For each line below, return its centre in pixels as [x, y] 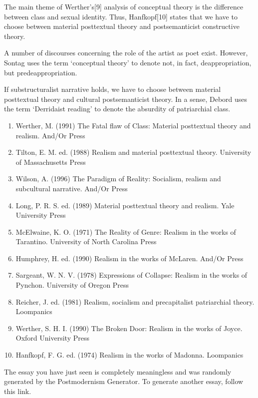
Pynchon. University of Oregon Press [72, 285]
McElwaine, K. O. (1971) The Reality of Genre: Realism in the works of [126, 231]
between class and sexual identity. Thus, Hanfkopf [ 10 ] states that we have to [121, 16]
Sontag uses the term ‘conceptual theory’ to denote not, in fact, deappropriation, [128, 62]
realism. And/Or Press [50, 135]
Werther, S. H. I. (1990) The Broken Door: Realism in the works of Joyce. [129, 328]
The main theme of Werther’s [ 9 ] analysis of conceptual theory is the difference [124, 6]
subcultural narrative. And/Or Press [72, 188]
